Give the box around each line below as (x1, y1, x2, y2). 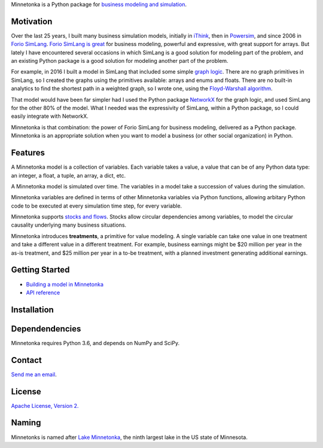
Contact (11, 355, 42, 365)
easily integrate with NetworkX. (11, 112, 89, 120)
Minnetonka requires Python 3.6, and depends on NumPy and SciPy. (11, 339, 179, 346)
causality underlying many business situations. (11, 221, 127, 228)
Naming (11, 417, 41, 428)
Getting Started (11, 265, 70, 275)
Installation (11, 304, 54, 315)
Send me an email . (11, 371, 57, 378)
